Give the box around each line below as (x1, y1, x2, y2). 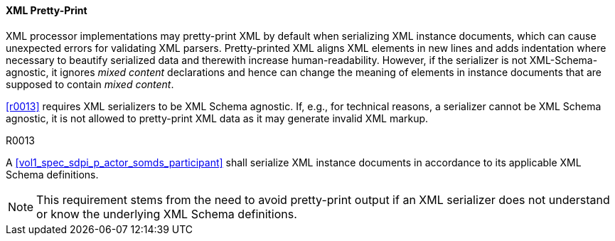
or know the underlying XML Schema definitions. (36, 206, 297, 221)
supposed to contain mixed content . (6, 77, 174, 90)
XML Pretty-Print (6, 4, 87, 16)
